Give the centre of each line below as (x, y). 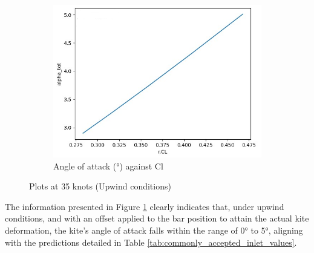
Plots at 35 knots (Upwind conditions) (100, 186)
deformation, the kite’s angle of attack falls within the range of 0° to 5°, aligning (154, 230)
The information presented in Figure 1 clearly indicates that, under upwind (145, 206)
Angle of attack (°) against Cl (108, 166)
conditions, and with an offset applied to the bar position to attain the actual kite (157, 218)
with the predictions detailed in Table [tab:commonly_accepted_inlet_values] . (151, 242)
